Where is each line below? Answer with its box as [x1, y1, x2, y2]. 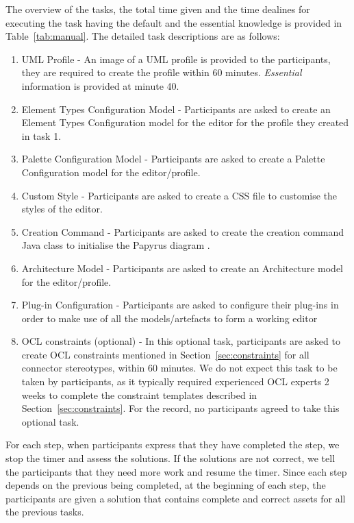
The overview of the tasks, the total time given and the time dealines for [5, 2, 310, 16]
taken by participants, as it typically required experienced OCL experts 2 [21, 374, 329, 389]
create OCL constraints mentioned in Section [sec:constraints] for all [21, 347, 309, 361]
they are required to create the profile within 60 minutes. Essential [21, 65, 302, 80]
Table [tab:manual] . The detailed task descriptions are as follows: [5, 29, 280, 43]
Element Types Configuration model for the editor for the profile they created [21, 115, 349, 130]
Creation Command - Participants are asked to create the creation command [21, 224, 344, 239]
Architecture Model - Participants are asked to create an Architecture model [21, 260, 343, 275]
